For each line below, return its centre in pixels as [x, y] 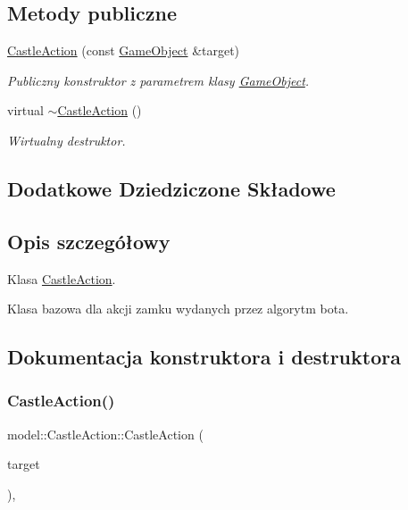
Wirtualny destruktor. [67, 140]
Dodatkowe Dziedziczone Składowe [171, 188]
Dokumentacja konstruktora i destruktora [204, 357]
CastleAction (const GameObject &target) [124, 50]
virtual [25, 110]
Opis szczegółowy [89, 241]
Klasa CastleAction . [62, 278]
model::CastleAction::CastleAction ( [105, 434]
